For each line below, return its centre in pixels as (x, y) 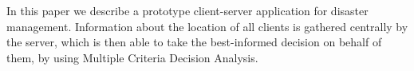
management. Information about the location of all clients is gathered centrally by (207, 26)
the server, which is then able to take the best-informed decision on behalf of (194, 42)
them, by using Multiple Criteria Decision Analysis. (132, 57)
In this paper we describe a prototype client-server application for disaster (187, 10)
